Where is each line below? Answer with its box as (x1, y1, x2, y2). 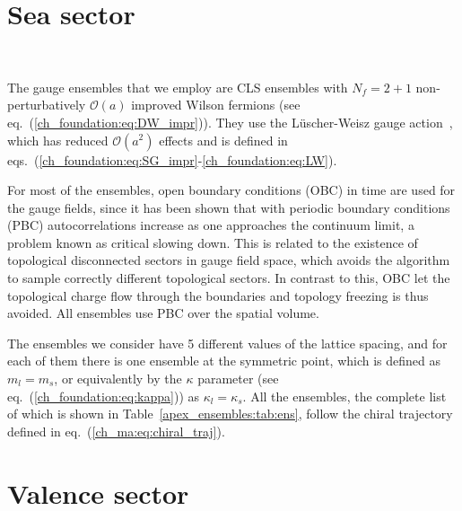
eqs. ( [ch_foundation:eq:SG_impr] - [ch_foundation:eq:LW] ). (7, 150, 337, 169)
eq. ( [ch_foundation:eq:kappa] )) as (7, 386, 200, 405)
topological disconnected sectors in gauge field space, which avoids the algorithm (7, 251, 450, 269)
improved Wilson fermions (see (131, 95, 301, 114)
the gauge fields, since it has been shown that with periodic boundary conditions (7, 198, 450, 216)
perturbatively (7, 95, 86, 114)
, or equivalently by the (54, 369, 182, 388)
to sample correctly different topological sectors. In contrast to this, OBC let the (7, 269, 450, 287)
